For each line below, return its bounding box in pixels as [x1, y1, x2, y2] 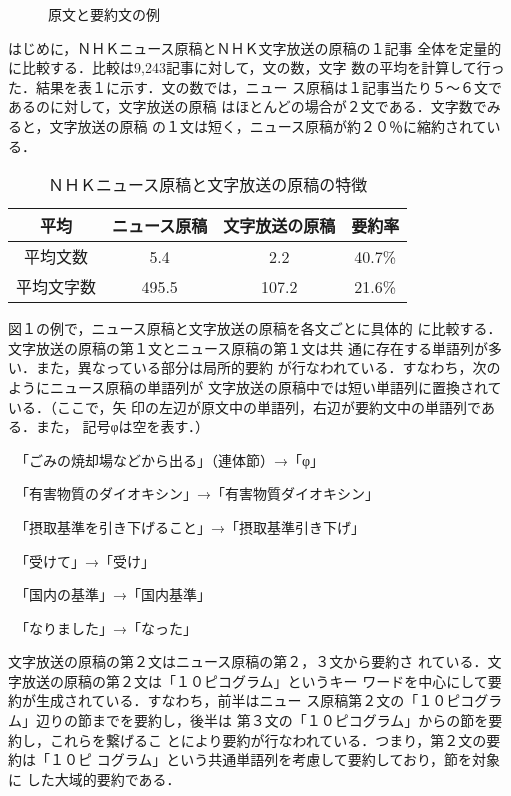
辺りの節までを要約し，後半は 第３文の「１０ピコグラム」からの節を [35, 710, 489, 731]
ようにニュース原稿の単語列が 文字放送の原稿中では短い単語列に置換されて [8, 376, 502, 397]
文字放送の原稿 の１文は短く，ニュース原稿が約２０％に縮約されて [49, 115, 487, 136]
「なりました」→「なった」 [21, 617, 197, 638]
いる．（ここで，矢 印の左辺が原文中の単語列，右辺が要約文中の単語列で [8, 396, 481, 417]
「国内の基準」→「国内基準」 [21, 584, 211, 605]
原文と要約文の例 [48, 4, 160, 24]
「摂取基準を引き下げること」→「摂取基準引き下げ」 [21, 516, 365, 537]
